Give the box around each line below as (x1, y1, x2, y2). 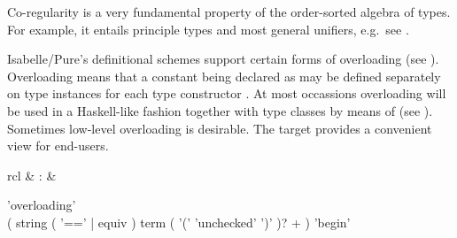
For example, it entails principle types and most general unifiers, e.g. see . (7, 19, 409, 38)
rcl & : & (7, 165, 57, 184)
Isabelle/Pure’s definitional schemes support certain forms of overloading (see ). (7, 50, 439, 68)
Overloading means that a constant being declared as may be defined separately (7, 66, 441, 85)
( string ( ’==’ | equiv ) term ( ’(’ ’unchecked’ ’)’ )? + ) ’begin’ (7, 212, 351, 231)
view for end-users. (7, 136, 109, 155)
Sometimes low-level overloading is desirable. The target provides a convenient (7, 119, 432, 137)
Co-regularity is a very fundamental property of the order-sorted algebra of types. (7, 3, 451, 20)
